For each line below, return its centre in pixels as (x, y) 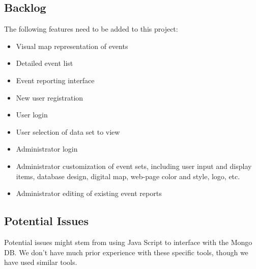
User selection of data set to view (68, 131)
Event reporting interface (55, 80)
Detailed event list (45, 63)
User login (32, 115)
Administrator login (47, 149)
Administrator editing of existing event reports (89, 193)
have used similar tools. (41, 262)
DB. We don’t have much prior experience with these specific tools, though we (126, 252)
